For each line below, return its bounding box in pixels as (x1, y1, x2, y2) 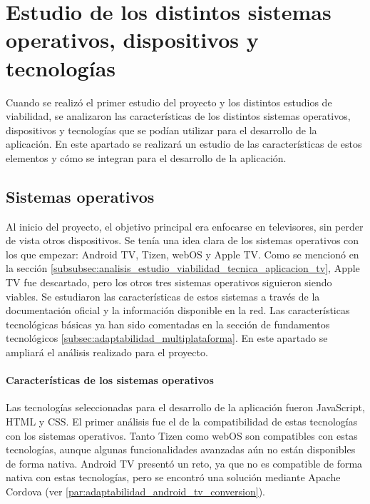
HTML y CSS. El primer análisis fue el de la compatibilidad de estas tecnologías (6, 414, 358, 428)
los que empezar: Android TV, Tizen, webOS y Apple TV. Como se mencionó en (6, 246, 359, 261)
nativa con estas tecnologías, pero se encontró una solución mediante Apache (6, 470, 341, 485)
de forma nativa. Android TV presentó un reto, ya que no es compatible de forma (6, 455, 363, 470)
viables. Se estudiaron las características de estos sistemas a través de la (6, 288, 320, 303)
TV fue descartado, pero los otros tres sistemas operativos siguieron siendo (6, 275, 332, 290)
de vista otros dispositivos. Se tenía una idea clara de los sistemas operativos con (6, 233, 359, 248)
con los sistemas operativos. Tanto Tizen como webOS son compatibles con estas (6, 428, 358, 443)
